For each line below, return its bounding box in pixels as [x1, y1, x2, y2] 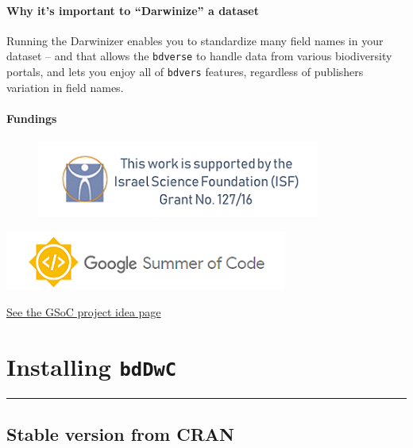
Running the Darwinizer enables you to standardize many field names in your [6, 32, 384, 48]
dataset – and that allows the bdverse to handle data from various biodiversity [6, 48, 392, 64]
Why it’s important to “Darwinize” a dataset [6, 2, 259, 18]
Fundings [6, 109, 57, 126]
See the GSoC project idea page [6, 304, 161, 320]
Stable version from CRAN [6, 421, 234, 446]
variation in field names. [6, 78, 124, 95]
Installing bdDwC [6, 350, 177, 383]
